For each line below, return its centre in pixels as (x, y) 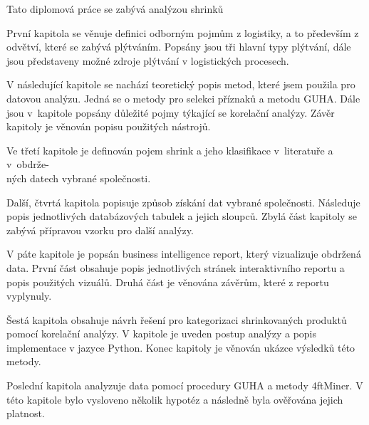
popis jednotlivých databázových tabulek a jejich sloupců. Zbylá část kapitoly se (182, 216)
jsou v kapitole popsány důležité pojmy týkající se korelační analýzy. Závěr (171, 112)
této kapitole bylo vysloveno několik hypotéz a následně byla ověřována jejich (175, 399)
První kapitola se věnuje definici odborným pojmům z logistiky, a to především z (183, 32)
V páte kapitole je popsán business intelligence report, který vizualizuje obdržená (184, 254)
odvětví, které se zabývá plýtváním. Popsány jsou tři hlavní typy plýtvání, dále (179, 47)
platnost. (26, 413)
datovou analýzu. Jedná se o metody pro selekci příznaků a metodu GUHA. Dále (183, 98)
